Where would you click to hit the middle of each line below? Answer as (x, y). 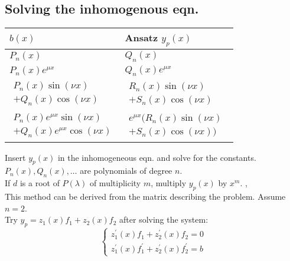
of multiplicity (115, 183)
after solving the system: (164, 219)
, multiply (169, 183)
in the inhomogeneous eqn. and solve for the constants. (157, 157)
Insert (15, 157)
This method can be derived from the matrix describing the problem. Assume (145, 196)
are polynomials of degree (126, 171)
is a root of (40, 183)
